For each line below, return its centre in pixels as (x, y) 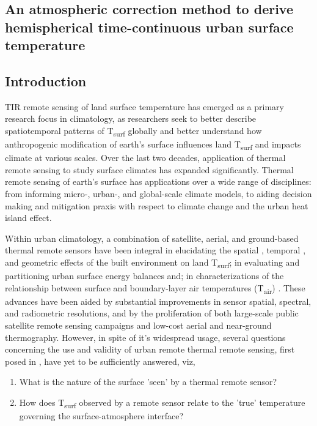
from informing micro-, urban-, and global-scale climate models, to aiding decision (158, 193)
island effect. (28, 218)
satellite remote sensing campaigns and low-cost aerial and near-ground (138, 325)
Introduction (46, 80)
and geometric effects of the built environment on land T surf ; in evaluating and (152, 263)
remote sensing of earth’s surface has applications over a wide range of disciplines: (158, 181)
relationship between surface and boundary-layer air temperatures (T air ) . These (155, 288)
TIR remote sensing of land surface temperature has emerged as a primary (144, 106)
